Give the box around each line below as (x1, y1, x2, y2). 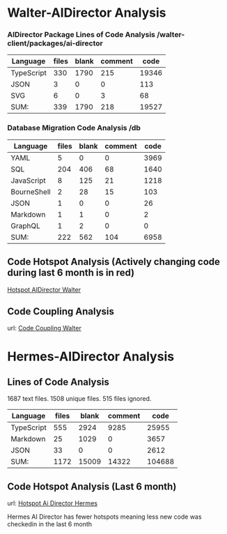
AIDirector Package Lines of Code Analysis (7, 30, 155, 40)
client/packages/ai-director (7, 38, 103, 48)
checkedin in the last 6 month (7, 520, 93, 528)
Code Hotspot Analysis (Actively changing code (7, 256, 221, 268)
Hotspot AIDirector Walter (7, 285, 81, 293)
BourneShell (10, 187, 51, 197)
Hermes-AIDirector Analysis (7, 349, 175, 364)
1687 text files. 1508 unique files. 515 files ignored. (7, 395, 152, 403)
